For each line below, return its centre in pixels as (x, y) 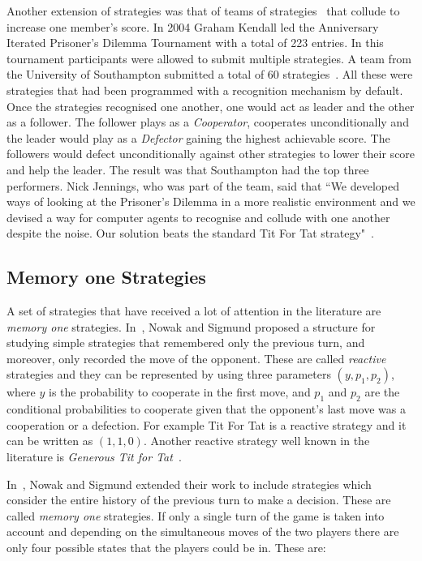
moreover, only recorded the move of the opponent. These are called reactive (196, 358)
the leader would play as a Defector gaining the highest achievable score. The (198, 137)
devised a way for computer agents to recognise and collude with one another (198, 217)
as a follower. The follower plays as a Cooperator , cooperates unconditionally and (208, 122)
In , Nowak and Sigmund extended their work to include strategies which (189, 484)
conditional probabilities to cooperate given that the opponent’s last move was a (206, 409)
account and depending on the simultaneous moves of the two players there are (203, 531)
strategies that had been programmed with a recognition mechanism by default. (205, 90)
